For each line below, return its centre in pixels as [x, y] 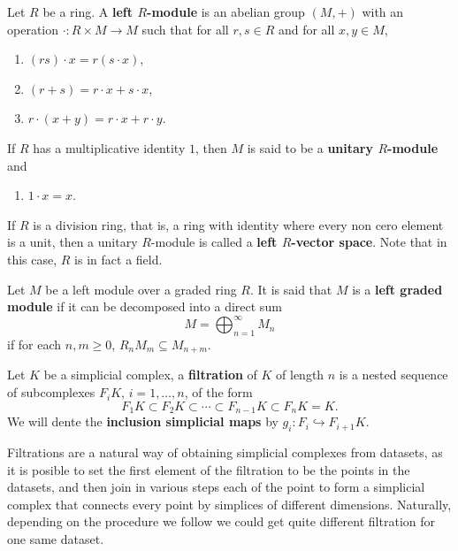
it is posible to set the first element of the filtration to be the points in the [209, 469]
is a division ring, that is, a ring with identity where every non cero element [238, 224]
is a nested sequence [393, 375]
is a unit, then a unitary [73, 242]
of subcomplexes [51, 392]
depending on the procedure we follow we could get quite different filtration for [221, 521]
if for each [34, 344]
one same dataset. [56, 538]
